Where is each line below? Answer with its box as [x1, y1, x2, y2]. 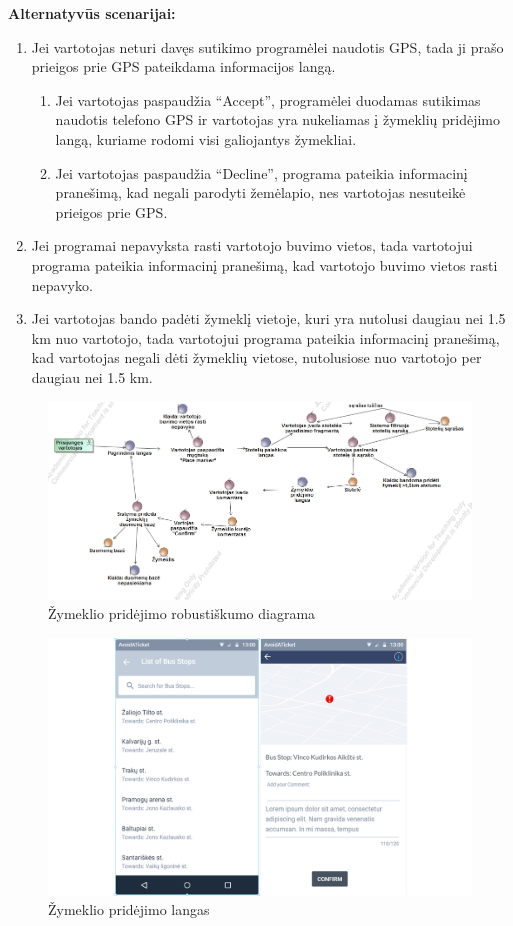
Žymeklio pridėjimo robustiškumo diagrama [48, 603, 316, 624]
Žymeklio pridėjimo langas [48, 899, 210, 920]
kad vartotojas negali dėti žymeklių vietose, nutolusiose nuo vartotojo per [31, 347, 482, 368]
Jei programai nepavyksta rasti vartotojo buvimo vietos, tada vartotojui [31, 235, 473, 256]
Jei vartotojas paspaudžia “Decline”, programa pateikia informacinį [55, 162, 468, 183]
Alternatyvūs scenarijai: [8, 3, 176, 23]
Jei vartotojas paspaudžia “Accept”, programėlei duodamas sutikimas [55, 89, 481, 110]
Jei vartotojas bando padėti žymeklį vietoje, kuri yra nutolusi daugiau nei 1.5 [31, 308, 506, 329]
